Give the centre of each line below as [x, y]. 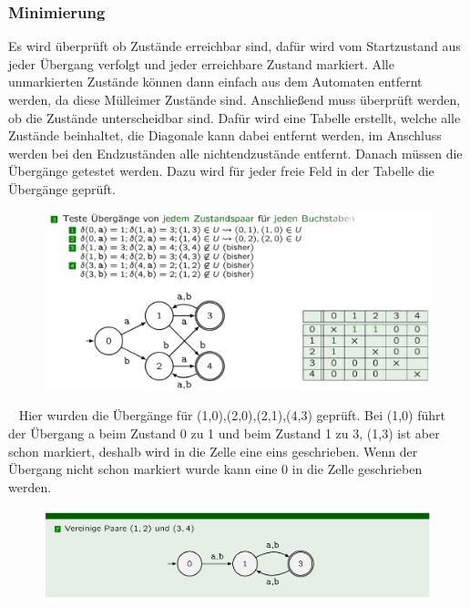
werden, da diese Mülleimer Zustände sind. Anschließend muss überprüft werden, [235, 99]
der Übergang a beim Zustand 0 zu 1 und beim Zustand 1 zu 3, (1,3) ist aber [224, 433]
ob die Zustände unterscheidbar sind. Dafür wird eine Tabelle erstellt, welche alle [235, 117]
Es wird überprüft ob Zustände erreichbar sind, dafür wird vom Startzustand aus [235, 46]
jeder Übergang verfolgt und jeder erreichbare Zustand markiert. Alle [201, 63]
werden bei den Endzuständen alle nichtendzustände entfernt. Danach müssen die [235, 153]
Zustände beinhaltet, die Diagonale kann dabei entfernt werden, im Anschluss [225, 135]
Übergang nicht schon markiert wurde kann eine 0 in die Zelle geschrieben [215, 469]
